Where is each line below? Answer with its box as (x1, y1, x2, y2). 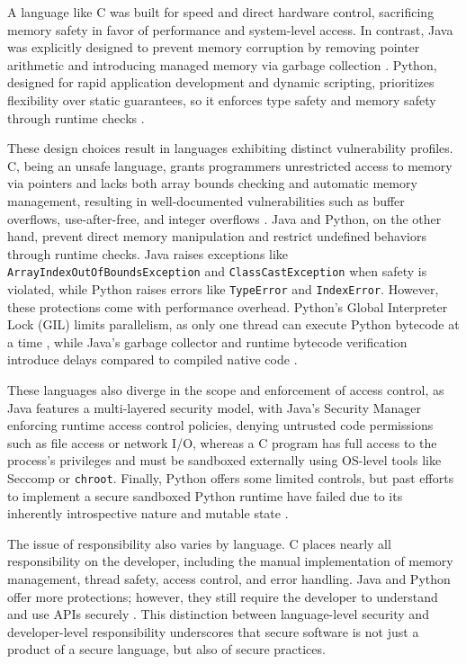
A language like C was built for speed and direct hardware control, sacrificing (7, 3, 435, 21)
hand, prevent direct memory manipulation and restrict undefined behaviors (7, 227, 426, 246)
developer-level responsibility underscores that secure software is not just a (7, 622, 419, 641)
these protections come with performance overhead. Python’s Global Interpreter (7, 297, 448, 316)
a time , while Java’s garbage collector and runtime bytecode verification (7, 332, 408, 351)
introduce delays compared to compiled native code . (7, 350, 298, 369)
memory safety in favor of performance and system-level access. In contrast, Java (7, 20, 453, 39)
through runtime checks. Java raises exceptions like (7, 244, 289, 263)
